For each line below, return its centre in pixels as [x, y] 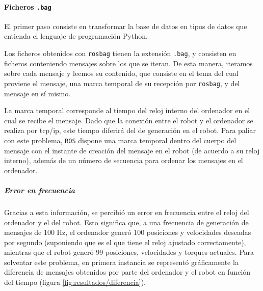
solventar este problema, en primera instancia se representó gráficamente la [121, 262]
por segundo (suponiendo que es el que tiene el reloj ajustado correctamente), [125, 242]
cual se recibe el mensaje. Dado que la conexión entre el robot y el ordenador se [129, 120]
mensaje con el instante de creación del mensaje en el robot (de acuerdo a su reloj [132, 150]
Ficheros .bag [28, 6]
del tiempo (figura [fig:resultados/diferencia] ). [75, 282]
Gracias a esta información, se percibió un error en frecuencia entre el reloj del [127, 212]
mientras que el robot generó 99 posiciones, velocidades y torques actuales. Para [129, 252]
